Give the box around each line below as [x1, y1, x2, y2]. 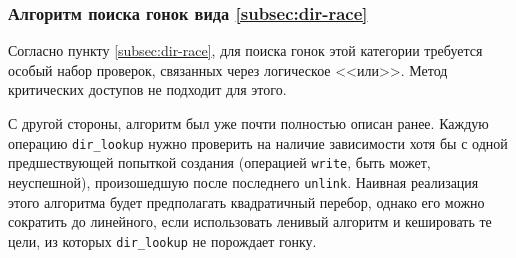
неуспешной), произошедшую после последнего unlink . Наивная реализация [8, 171, 479, 192]
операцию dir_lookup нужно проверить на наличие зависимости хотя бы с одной [8, 132, 508, 153]
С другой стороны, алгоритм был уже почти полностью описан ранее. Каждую [8, 113, 489, 133]
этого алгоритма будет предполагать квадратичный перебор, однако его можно [8, 191, 485, 212]
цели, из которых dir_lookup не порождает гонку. [8, 230, 317, 251]
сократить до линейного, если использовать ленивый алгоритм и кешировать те [8, 211, 492, 232]
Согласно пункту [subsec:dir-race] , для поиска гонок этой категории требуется [8, 40, 483, 61]
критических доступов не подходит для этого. [8, 79, 287, 100]
